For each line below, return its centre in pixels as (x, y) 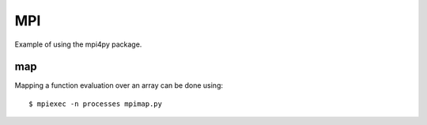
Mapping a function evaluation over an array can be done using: (119, 85)
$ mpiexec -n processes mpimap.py (95, 104)
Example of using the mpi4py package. (78, 44)
